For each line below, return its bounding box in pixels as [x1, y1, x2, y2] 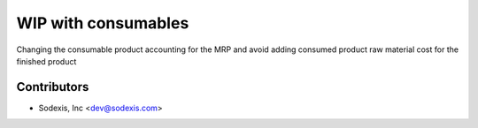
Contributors [16, 79, 89, 94]
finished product [16, 56, 77, 66]
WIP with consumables [16, 13, 189, 33]
